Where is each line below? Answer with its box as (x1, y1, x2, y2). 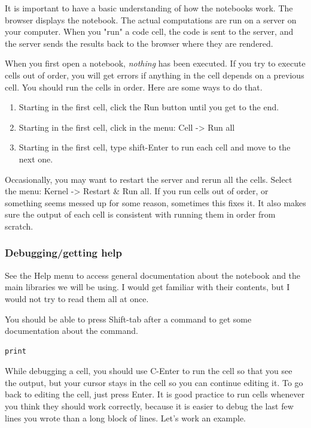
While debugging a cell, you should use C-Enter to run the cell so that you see (5, 364, 292, 377)
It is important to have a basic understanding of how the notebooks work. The (5, 2, 293, 14)
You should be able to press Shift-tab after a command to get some (5, 312, 252, 325)
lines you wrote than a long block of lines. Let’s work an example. (5, 411, 246, 424)
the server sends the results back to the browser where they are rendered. (5, 37, 273, 49)
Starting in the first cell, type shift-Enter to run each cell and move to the (19, 141, 291, 153)
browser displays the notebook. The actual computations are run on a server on (5, 13, 297, 26)
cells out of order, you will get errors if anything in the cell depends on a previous (5, 68, 304, 81)
